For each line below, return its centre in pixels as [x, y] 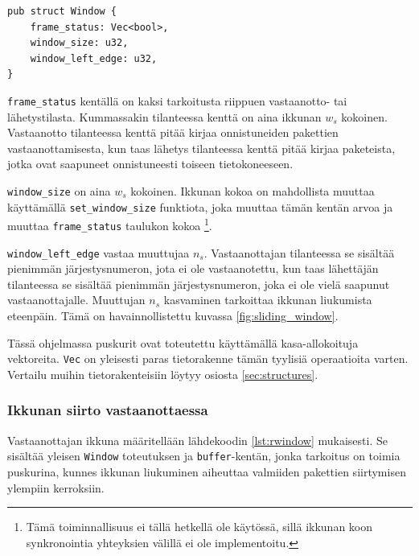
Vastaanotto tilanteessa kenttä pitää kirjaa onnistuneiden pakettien [173, 132]
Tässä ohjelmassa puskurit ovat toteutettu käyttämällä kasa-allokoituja [183, 342]
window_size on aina [59, 191]
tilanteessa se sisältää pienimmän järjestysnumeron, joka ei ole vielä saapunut [199, 284]
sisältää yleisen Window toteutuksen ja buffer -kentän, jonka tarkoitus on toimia [204, 456]
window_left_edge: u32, [94, 58]
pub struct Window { [62, 11]
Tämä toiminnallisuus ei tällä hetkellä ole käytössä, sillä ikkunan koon [199, 527]
